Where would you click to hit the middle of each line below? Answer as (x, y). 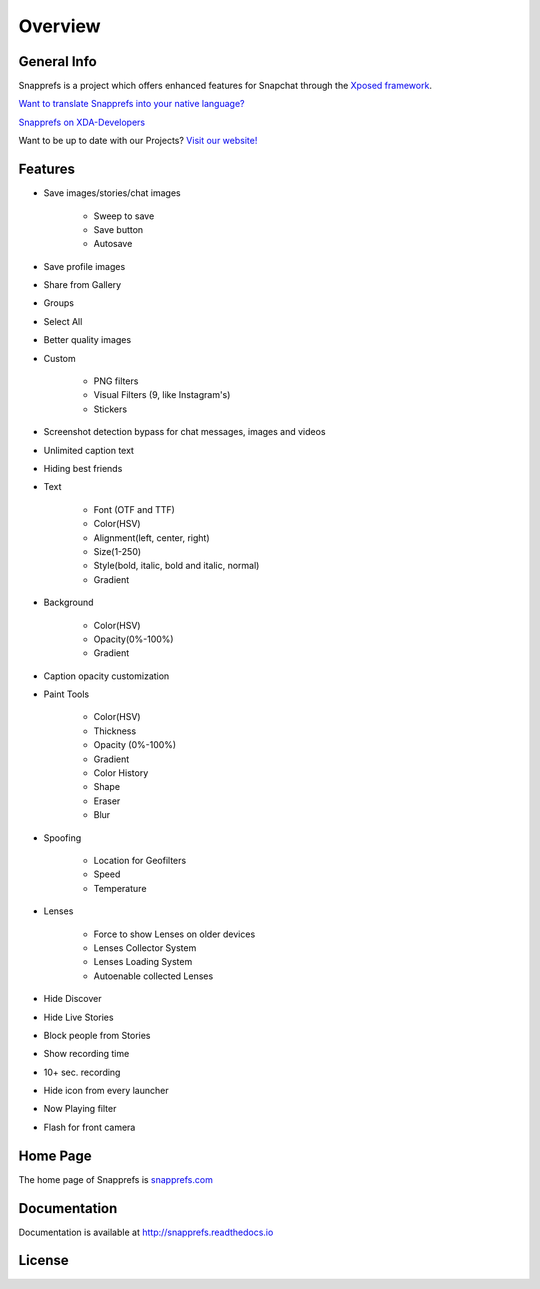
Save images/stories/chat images (112, 193)
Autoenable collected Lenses (153, 976)
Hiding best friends (83, 468)
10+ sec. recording (82, 1072)
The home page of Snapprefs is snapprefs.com (116, 1179)
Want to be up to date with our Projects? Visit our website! (138, 141)
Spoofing (62, 837)
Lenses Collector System (145, 947)
